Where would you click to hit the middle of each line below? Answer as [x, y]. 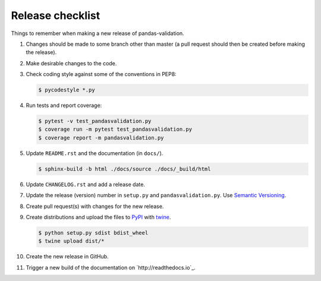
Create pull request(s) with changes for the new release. [95, 206]
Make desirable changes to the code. [71, 63]
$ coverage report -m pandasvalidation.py [101, 138]
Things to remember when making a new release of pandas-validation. [97, 33]
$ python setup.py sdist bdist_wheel [93, 233]
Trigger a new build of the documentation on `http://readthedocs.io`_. [111, 267]
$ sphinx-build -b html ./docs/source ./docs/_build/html [125, 169]
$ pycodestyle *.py [67, 90]
